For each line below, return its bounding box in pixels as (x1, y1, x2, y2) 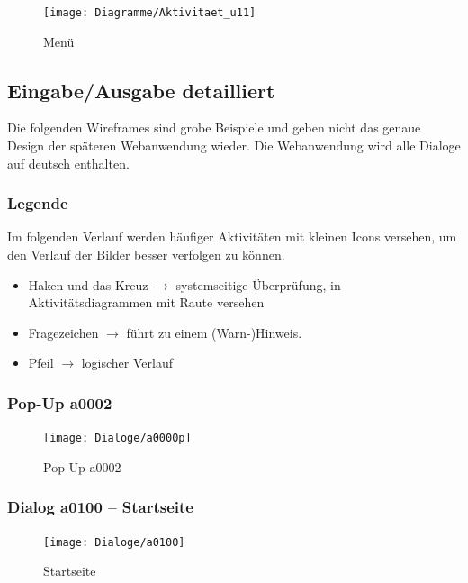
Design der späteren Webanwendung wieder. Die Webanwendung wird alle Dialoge (7, 136, 461, 155)
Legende (7, 192, 68, 214)
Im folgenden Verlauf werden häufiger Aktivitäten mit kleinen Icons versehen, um (7, 227, 457, 246)
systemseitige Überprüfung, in (175, 275, 341, 294)
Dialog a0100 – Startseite (7, 496, 193, 518)
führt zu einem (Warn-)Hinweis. (126, 323, 302, 342)
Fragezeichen (28, 323, 99, 342)
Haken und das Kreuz (28, 275, 148, 294)
